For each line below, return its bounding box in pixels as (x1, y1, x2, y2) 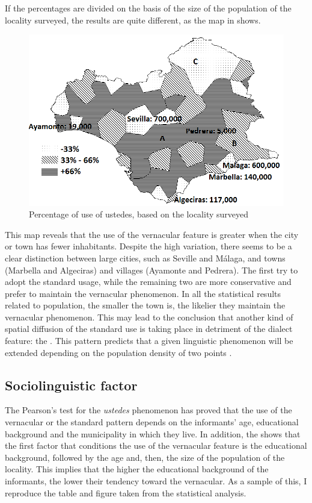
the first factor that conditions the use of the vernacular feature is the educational (5, 439, 307, 452)
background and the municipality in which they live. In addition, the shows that (5, 427, 301, 440)
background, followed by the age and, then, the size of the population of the (5, 451, 285, 463)
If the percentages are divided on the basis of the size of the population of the (5, 2, 292, 14)
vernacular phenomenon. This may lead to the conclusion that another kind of (5, 310, 293, 323)
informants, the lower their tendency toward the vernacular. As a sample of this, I (5, 475, 307, 487)
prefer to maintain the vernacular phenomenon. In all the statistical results (5, 287, 281, 299)
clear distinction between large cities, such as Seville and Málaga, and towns (5, 251, 286, 264)
